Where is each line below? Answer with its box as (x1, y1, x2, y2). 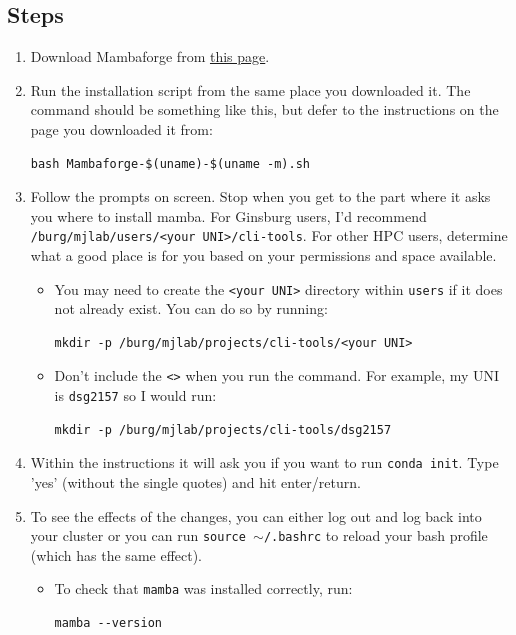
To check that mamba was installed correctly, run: (54, 578, 353, 599)
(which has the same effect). (30, 544, 203, 565)
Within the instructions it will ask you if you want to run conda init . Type (30, 452, 499, 473)
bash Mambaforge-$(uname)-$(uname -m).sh (30, 156, 310, 171)
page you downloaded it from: (30, 118, 213, 139)
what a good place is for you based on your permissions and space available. (30, 245, 497, 266)
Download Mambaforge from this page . (30, 46, 270, 67)
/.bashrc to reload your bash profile (263, 525, 488, 546)
